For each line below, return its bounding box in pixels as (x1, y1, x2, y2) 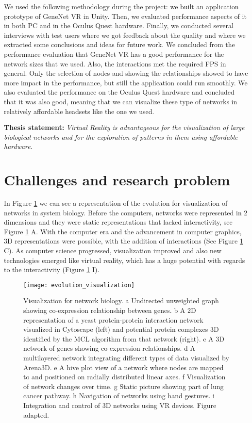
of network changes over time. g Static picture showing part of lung (23, 381, 224, 391)
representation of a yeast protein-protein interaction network (23, 314, 203, 325)
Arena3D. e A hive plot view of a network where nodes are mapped (23, 362, 224, 372)
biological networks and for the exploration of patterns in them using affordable (4, 131, 238, 142)
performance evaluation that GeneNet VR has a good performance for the (4, 49, 224, 59)
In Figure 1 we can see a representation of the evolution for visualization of (4, 198, 228, 208)
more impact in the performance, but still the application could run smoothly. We (4, 77, 248, 87)
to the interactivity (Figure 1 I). (4, 264, 100, 275)
